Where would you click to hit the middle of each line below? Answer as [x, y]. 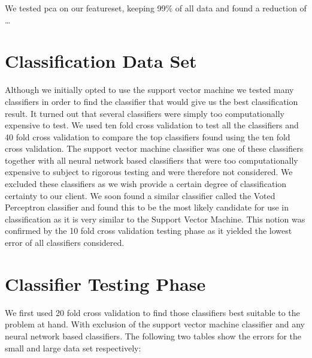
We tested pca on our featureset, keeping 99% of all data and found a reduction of [156, 8]
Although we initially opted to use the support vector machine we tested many [149, 90]
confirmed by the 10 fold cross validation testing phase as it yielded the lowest [149, 231]
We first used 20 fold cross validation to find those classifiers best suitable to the [152, 312]
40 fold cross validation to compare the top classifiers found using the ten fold [148, 136]
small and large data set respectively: [73, 348]
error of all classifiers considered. [65, 243]
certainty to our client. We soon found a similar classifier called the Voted [140, 195]
